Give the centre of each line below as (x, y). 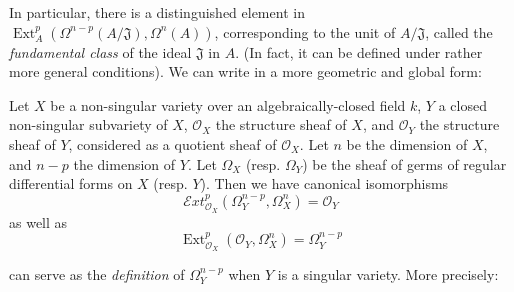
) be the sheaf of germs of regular (404, 163)
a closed (462, 104)
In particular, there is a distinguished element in (157, 12)
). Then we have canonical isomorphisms (324, 183)
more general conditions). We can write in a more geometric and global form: (245, 71)
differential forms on (71, 183)
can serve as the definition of (97, 274)
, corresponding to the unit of (305, 31)
